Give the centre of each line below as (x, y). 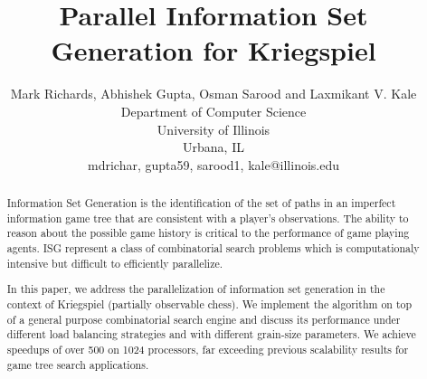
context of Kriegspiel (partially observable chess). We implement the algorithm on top (209, 303)
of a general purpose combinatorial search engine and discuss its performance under (204, 319)
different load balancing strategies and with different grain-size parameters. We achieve (211, 334)
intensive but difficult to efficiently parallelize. (115, 263)
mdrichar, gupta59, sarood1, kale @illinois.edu (213, 164)
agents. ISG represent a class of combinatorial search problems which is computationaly (213, 248)
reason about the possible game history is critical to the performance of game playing (208, 233)
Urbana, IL (213, 147)
